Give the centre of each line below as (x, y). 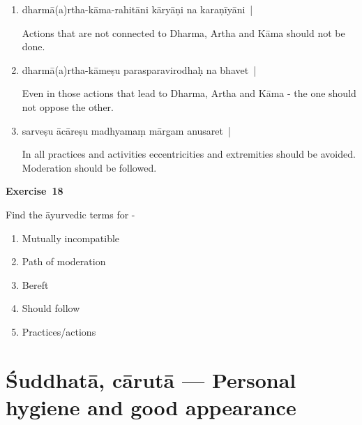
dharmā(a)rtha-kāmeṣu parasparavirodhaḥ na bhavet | (139, 69)
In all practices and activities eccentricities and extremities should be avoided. (189, 154)
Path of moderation (64, 261)
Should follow (51, 308)
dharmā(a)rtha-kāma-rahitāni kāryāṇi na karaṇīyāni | (137, 9)
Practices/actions (59, 331)
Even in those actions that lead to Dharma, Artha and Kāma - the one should (189, 93)
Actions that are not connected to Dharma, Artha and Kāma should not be (183, 32)
